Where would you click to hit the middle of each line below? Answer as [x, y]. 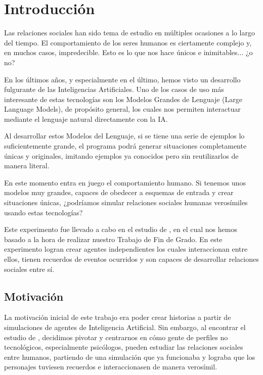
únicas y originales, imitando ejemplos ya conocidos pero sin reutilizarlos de [121, 155]
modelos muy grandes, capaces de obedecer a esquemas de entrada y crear [119, 192]
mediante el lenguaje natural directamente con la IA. [86, 119]
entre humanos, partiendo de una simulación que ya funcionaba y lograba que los [130, 357]
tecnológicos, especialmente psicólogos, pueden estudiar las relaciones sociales [124, 347]
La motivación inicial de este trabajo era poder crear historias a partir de [118, 317]
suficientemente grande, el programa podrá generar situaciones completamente [125, 146]
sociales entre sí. [29, 269]
